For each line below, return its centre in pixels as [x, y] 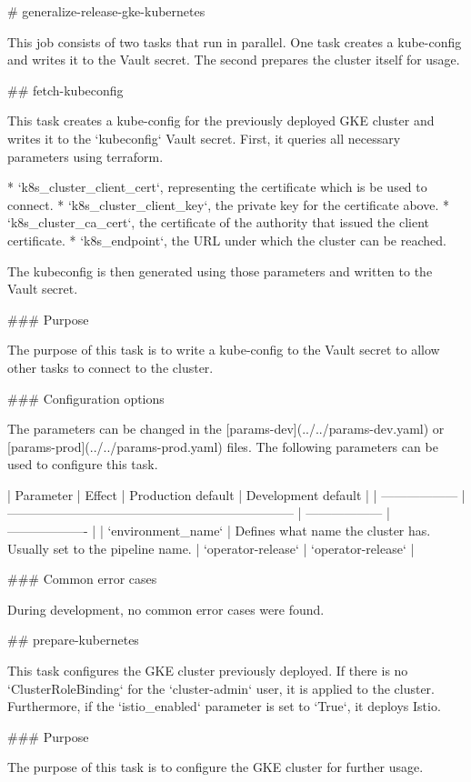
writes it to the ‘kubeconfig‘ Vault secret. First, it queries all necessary [204, 138]
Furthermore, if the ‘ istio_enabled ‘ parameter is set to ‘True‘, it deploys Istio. [224, 706]
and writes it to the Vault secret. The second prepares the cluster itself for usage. [234, 60]
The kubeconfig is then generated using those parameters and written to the [220, 271]
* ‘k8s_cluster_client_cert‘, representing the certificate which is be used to [217, 187]
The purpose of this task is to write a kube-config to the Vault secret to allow [224, 350]
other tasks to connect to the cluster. [110, 367]
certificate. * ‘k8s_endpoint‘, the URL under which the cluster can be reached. [227, 240]
